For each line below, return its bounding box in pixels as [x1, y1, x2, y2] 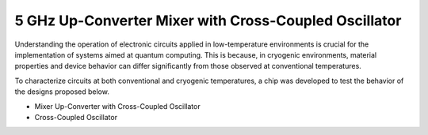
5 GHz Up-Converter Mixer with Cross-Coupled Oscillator [14, 12, 402, 29]
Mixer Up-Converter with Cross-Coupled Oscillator [34, 101, 201, 111]
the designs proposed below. [14, 87, 110, 96]
